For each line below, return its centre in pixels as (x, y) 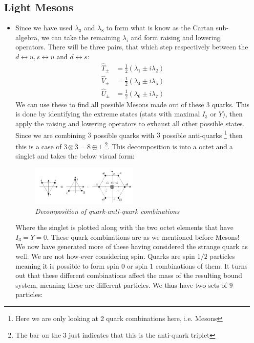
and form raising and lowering (176, 37)
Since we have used (44, 28)
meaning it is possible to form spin (67, 265)
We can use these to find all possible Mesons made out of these (110, 104)
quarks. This (231, 104)
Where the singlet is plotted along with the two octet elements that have (124, 227)
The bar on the (38, 334)
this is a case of (38, 146)
